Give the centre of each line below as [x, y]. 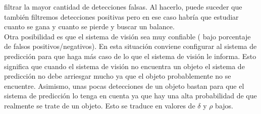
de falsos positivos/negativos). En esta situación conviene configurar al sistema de [130, 46]
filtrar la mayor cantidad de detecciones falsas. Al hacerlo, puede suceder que [123, 7]
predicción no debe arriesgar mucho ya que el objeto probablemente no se [118, 76]
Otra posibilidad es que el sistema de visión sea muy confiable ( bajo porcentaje [127, 36]
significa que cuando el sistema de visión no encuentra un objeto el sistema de [124, 66]
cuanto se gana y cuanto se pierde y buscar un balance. [89, 26]
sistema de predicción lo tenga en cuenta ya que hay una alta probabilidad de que [130, 96]
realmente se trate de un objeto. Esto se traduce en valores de [100, 105]
